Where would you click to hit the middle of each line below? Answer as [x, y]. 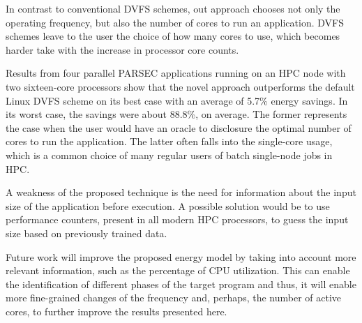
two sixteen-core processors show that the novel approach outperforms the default [180, 86]
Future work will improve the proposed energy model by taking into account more [181, 256]
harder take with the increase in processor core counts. [122, 49]
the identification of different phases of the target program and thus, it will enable [181, 284]
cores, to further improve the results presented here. [116, 311]
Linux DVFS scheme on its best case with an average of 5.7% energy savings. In [177, 100]
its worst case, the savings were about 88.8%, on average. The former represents [176, 114]
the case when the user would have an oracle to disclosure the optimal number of [179, 127]
